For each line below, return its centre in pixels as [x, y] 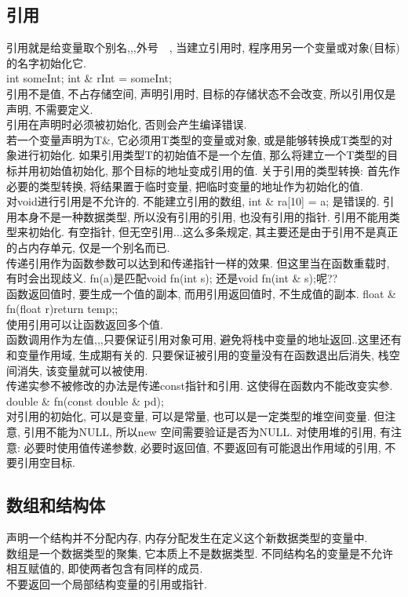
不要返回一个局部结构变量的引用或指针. [107, 583]
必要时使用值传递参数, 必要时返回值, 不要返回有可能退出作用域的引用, [202, 447]
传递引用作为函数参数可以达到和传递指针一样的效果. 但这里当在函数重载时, [198, 262]
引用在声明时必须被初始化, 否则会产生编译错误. [127, 124]
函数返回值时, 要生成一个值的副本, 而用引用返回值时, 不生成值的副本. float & [201, 293]
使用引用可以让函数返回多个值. [85, 324]
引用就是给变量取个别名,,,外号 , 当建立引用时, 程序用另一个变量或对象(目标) [203, 47]
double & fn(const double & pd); [85, 400]
